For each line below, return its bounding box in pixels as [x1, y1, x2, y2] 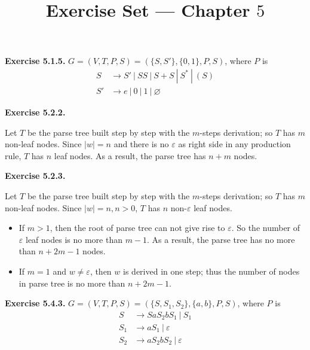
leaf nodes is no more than [25, 233, 122, 245]
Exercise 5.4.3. [5, 297, 66, 309]
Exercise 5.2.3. [5, 169, 66, 182]
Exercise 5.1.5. [5, 54, 66, 67]
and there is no [113, 138, 169, 150]
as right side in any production [178, 138, 291, 150]
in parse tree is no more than [19, 276, 125, 289]
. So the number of [231, 221, 300, 234]
